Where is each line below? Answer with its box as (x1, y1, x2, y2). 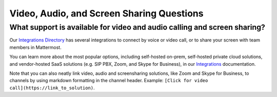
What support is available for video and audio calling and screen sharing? (9, 23, 265, 32)
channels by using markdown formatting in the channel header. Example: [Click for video (9, 77, 208, 84)
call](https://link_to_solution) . (9, 85, 95, 91)
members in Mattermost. (9, 44, 62, 50)
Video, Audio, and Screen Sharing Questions (9, 8, 204, 19)
